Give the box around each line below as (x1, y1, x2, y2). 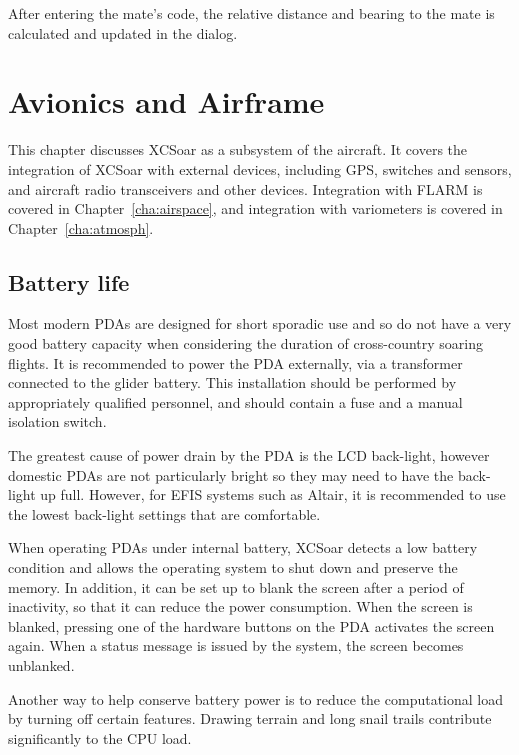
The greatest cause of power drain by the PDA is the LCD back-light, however (8, 445, 490, 466)
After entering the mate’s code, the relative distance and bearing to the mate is (8, 3, 495, 23)
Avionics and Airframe (8, 81, 325, 122)
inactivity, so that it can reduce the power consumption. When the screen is (8, 596, 473, 617)
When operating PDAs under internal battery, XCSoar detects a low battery (8, 537, 478, 558)
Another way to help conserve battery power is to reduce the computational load (8, 688, 503, 709)
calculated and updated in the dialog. (8, 22, 238, 43)
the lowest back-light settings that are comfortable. (8, 503, 321, 524)
